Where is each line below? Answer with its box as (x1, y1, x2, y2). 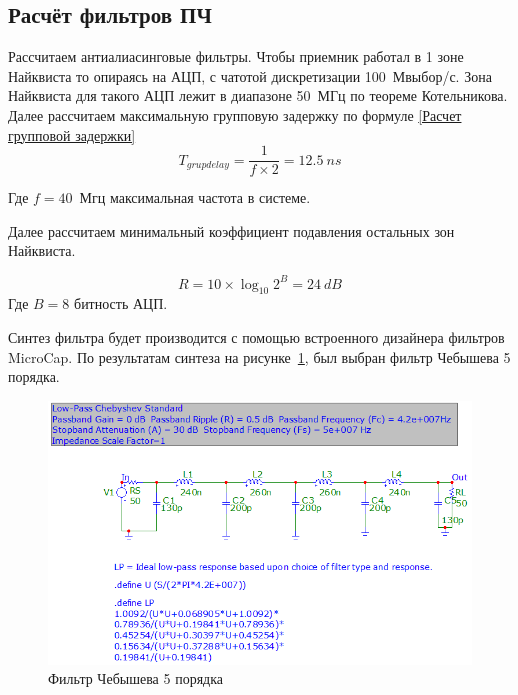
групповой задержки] (8, 124, 136, 145)
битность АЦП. (74, 293, 168, 314)
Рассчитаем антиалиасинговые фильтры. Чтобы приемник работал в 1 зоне (8, 46, 464, 67)
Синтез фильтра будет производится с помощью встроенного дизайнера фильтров (8, 326, 505, 347)
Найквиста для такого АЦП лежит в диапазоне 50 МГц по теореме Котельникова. (8, 85, 508, 106)
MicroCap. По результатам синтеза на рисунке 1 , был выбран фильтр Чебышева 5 (8, 346, 511, 367)
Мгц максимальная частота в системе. (79, 187, 311, 208)
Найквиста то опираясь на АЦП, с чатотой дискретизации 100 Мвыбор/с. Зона (8, 65, 492, 86)
